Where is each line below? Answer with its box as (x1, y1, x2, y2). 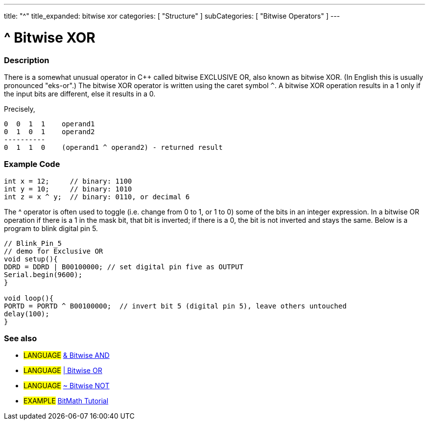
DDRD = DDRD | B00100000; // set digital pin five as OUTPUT (4, 262, 243, 271)
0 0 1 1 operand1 (4, 119, 95, 128)
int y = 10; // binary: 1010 (4, 185, 132, 193)
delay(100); (4, 309, 49, 318)
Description (4, 55, 49, 65)
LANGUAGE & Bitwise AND (24, 351, 110, 360)
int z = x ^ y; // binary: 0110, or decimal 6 (4, 192, 190, 201)
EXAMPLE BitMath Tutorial (24, 397, 109, 405)
